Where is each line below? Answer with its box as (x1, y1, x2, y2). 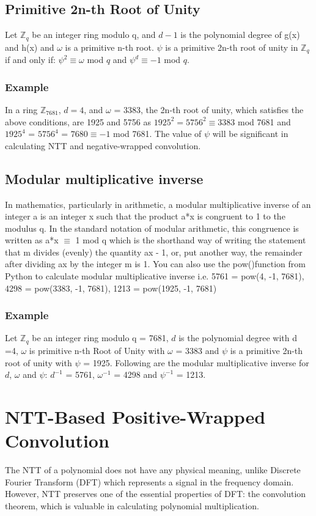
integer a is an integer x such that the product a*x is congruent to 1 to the (5, 210, 285, 223)
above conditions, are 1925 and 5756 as (5, 115, 151, 128)
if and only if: (5, 53, 56, 66)
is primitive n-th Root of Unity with (29, 344, 165, 356)
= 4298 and (114, 368, 158, 381)
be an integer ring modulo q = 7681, (32, 331, 169, 344)
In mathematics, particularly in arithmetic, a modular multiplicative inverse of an (5, 197, 311, 210)
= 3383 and (175, 344, 219, 356)
